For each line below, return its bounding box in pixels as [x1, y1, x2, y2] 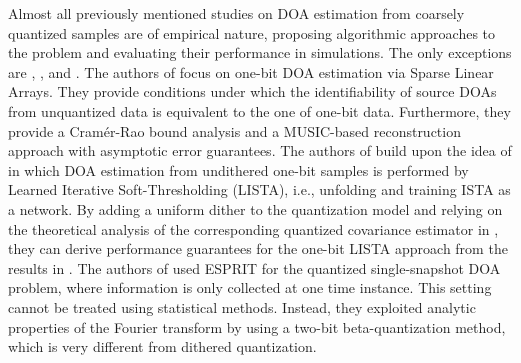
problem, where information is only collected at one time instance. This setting [8, 277, 492, 298]
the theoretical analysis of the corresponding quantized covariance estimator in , [8, 218, 499, 239]
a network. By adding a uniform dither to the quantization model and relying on [8, 198, 503, 219]
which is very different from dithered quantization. [8, 336, 317, 357]
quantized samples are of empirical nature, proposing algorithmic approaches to [8, 22, 496, 43]
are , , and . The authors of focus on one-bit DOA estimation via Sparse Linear [8, 61, 494, 82]
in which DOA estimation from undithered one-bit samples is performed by [8, 159, 469, 180]
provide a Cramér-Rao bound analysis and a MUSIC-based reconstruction [8, 120, 461, 141]
